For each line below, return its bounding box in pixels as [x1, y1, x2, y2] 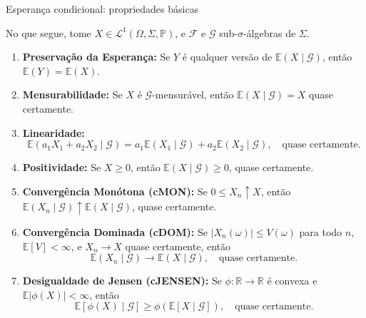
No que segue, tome [6, 25, 91, 40]
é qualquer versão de [182, 49, 273, 64]
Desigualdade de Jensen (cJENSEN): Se [22, 273, 222, 288]
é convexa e [267, 273, 317, 288]
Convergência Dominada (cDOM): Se [22, 224, 208, 239]
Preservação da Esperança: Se [22, 49, 171, 64]
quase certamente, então [125, 238, 231, 253]
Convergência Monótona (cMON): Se [22, 183, 208, 198]
